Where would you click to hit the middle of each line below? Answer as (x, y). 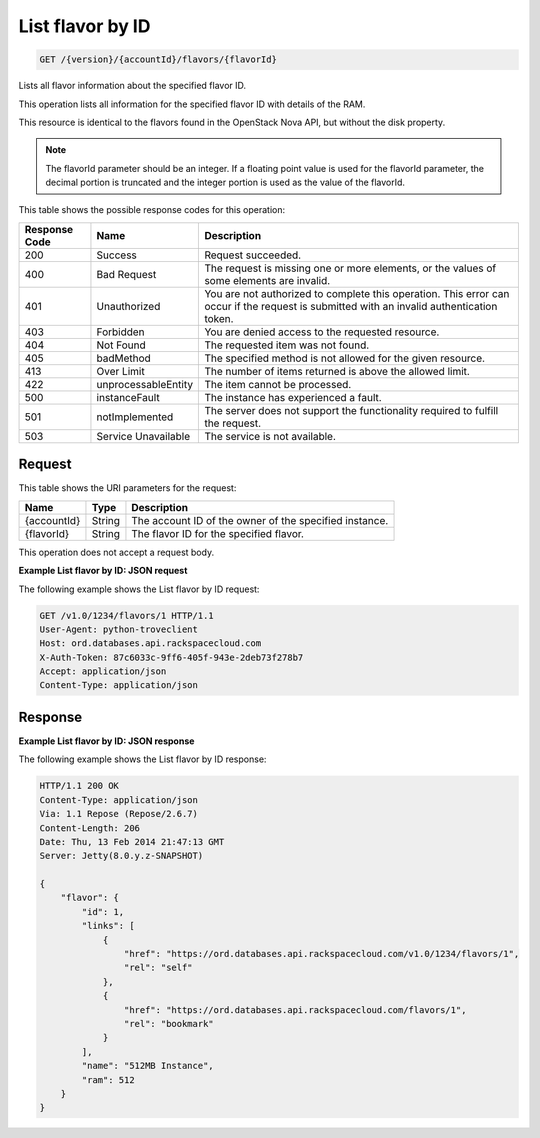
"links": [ (108, 926)
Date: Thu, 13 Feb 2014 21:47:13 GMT (132, 841)
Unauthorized (128, 306)
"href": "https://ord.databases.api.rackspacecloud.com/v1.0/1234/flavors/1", (321, 954)
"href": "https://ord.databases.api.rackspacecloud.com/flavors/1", (295, 1009)
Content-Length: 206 (89, 828)
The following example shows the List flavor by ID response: (142, 759)
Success (116, 255)
